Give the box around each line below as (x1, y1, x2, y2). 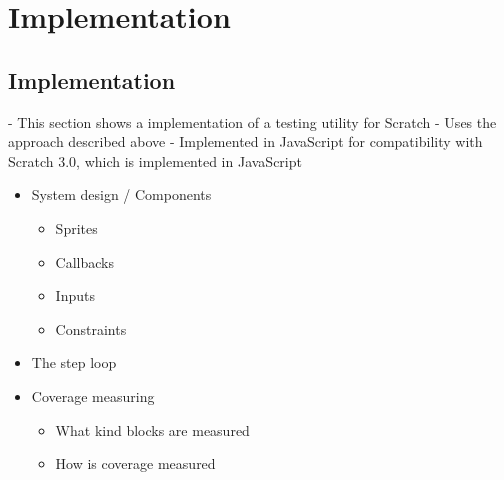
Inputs (55, 285, 95, 306)
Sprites (55, 217, 98, 238)
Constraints (55, 318, 127, 339)
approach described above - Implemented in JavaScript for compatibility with (8, 131, 483, 152)
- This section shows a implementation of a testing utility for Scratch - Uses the (8, 111, 497, 132)
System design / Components (31, 184, 212, 205)
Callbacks (55, 251, 115, 272)
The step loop (31, 352, 117, 373)
